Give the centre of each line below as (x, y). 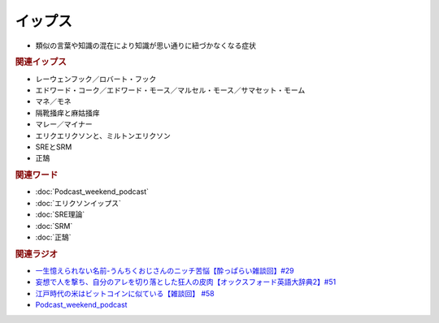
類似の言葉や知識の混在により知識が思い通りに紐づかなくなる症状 (146, 45)
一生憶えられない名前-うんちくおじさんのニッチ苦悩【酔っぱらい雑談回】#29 (165, 270)
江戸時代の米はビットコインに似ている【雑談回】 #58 (125, 293)
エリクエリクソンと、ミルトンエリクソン (103, 136)
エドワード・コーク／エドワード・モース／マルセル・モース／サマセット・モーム (170, 90)
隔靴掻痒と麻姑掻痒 (67, 113)
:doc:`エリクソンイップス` (78, 203)
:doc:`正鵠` (54, 237)
